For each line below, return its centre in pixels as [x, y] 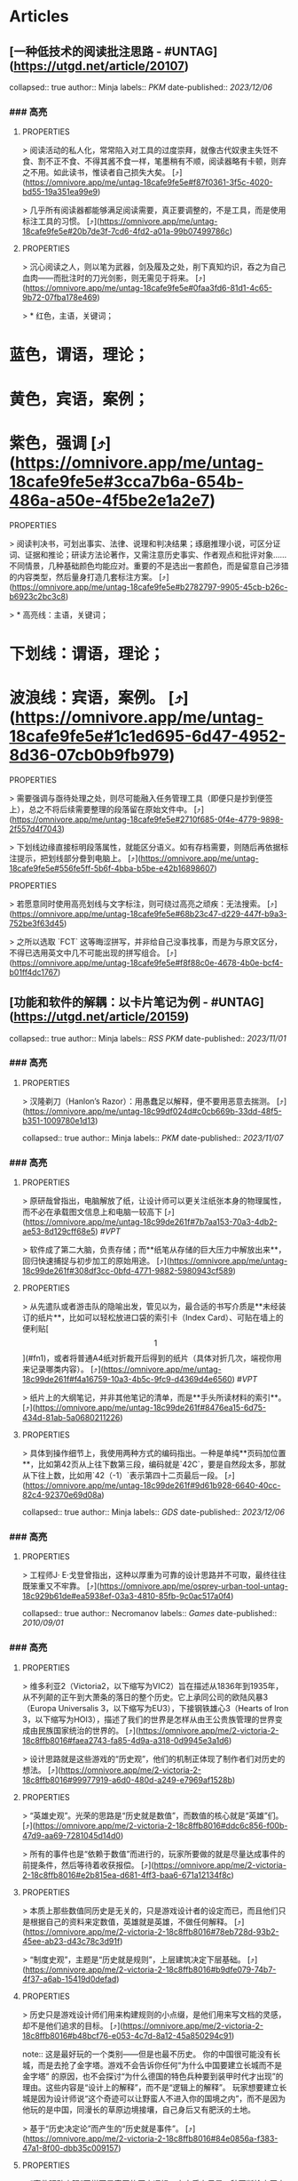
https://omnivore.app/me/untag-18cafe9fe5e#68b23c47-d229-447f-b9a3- [149, 913]
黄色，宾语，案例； [79, 399]
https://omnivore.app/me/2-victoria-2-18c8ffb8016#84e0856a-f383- [152, 2138]
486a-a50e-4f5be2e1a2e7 [110, 500]
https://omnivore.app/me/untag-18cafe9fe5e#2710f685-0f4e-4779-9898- [148, 819]
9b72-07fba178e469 [59, 298]
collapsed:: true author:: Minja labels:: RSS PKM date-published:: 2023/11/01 [148, 1038]
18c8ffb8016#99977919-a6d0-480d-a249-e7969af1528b [127, 1780]
